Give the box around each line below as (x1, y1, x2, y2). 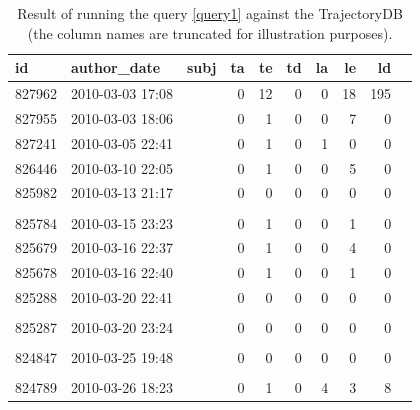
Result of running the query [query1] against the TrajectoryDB (17, 3, 403, 23)
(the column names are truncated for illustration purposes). (27, 22, 393, 43)
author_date (71, 57, 161, 78)
